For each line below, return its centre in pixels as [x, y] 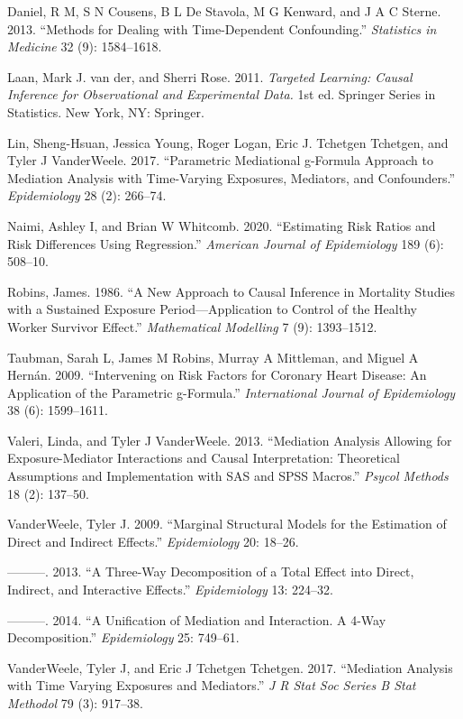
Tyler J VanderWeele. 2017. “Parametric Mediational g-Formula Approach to [220, 160]
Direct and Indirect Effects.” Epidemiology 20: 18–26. [153, 541]
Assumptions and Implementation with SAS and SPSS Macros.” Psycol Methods [228, 476]
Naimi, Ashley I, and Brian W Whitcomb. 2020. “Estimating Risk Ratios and [222, 225]
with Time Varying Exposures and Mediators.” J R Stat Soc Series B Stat [212, 685]
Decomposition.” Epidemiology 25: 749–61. [123, 637]
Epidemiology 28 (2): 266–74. [87, 195]
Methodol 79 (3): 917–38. [75, 703]
